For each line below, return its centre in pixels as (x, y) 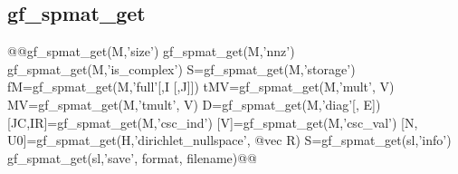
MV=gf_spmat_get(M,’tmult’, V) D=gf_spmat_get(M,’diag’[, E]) (194, 104)
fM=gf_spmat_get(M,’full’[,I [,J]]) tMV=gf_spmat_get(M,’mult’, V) (201, 87)
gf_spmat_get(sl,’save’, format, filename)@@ (132, 157)
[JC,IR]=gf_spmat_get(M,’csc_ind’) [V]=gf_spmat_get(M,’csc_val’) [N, (213, 122)
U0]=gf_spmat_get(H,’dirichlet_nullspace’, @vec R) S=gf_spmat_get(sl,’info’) (229, 140)
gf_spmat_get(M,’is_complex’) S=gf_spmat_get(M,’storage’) (181, 68)
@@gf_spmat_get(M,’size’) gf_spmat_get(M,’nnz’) (151, 51)
